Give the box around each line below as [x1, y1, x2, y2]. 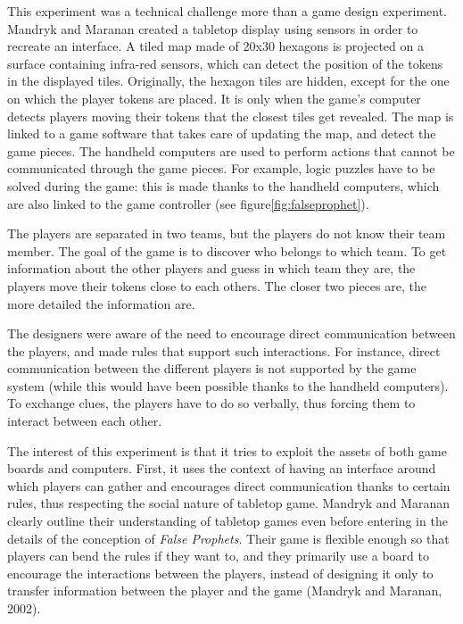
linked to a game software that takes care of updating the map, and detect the [7, 124, 436, 143]
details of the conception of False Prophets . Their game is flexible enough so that [7, 528, 450, 547]
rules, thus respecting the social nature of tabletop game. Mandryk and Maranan [7, 494, 450, 512]
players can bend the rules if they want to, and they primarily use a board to [7, 546, 429, 565]
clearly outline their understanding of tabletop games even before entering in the [7, 512, 448, 530]
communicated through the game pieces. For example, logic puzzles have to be [7, 159, 435, 178]
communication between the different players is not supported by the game [7, 359, 417, 378]
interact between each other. [7, 412, 162, 430]
